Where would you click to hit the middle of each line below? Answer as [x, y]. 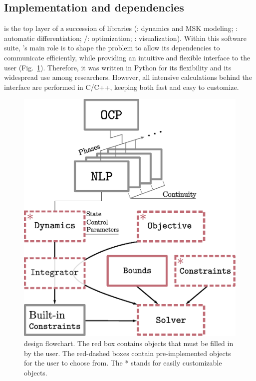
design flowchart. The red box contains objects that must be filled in [129, 343]
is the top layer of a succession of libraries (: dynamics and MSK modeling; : [121, 28]
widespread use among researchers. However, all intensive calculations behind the [128, 77]
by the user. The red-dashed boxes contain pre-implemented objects [128, 353]
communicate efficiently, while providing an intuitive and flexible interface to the [127, 57]
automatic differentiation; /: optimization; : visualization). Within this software [126, 38]
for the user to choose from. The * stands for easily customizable [123, 363]
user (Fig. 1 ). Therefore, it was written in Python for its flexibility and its [118, 67]
